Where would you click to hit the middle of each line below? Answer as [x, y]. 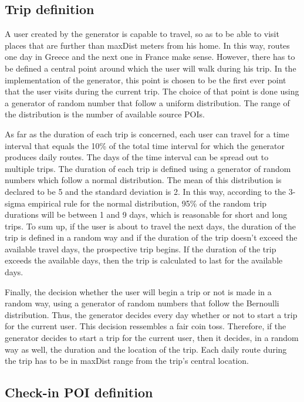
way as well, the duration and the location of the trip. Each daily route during [146, 349]
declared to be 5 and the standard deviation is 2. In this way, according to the [146, 191]
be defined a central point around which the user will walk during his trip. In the [151, 68]
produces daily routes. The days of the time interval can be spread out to [137, 157]
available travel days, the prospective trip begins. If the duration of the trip [141, 249]
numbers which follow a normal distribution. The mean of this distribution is [143, 180]
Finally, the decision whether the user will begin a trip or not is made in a [138, 291]
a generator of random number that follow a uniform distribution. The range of [147, 102]
